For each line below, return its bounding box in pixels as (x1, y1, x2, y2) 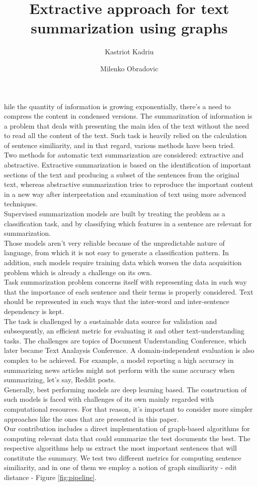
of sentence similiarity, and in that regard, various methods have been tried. (4, 140, 235, 150)
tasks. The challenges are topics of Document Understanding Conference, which (4, 335, 247, 345)
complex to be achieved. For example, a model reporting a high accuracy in (4, 354, 234, 365)
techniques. (4, 198, 38, 209)
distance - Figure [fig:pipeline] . (4, 472, 97, 483)
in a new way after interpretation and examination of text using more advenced (4, 188, 247, 199)
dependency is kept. (4, 306, 64, 316)
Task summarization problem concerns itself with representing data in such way (4, 277, 247, 287)
